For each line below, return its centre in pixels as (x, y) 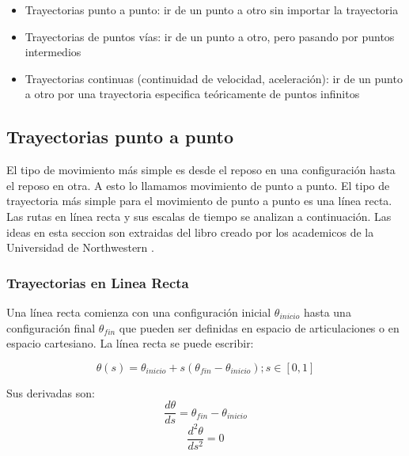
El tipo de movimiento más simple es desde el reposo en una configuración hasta (201, 170)
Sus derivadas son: (51, 392)
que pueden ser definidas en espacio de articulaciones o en (259, 327)
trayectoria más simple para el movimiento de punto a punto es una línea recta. (199, 201)
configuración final (51, 327)
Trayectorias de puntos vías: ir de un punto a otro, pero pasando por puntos (210, 36)
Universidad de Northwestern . (80, 247)
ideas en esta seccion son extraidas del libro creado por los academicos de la (190, 232)
